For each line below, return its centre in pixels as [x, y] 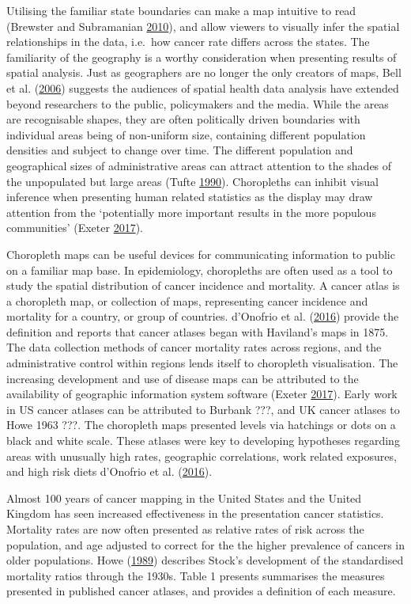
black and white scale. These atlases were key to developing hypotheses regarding [203, 441]
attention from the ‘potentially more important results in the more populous [191, 212]
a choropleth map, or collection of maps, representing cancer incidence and [187, 300]
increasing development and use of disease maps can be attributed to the [183, 378]
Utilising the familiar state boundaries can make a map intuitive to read [181, 10]
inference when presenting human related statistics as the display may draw [190, 197]
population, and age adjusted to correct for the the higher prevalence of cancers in [206, 544]
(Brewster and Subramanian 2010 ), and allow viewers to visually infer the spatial [203, 26]
